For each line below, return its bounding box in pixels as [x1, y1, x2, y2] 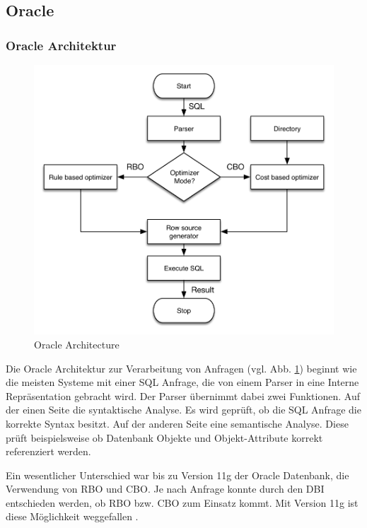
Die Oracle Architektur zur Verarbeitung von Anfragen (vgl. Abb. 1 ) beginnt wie [6, 360, 357, 375]
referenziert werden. [6, 444, 91, 459]
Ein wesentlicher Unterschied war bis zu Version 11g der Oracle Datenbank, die [6, 467, 349, 482]
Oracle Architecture [34, 336, 120, 351]
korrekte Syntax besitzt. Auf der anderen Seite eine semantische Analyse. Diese [6, 416, 349, 430]
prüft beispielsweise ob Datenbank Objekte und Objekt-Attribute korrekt [6, 430, 323, 445]
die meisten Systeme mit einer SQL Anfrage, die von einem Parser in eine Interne [6, 375, 359, 389]
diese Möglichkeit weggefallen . [6, 509, 139, 524]
